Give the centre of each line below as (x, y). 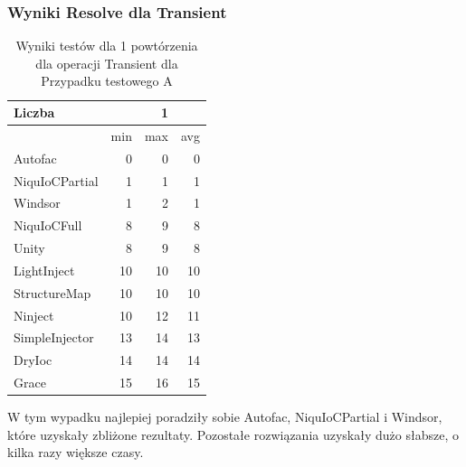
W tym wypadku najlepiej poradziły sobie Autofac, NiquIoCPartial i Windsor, (225, 417)
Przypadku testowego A (107, 81)
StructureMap (52, 292)
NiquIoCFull (48, 225)
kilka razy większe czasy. (76, 452)
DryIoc (33, 360)
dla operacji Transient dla (107, 63)
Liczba (34, 112)
